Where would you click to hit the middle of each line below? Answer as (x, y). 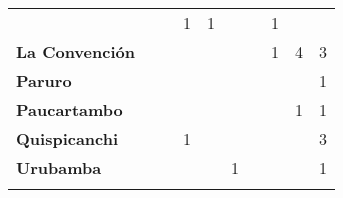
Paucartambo (69, 109)
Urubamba (59, 167)
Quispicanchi (67, 138)
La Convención (75, 51)
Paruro (44, 80)
